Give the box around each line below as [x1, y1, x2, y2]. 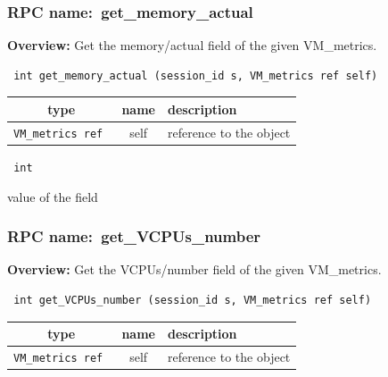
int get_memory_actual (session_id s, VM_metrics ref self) [13, 69, 378, 82]
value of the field [7, 187, 98, 205]
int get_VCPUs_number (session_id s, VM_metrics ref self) [13, 293, 372, 306]
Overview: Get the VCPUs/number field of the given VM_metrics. [7, 260, 382, 279]
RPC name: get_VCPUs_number [7, 225, 261, 247]
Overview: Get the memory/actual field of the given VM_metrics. [7, 36, 377, 54]
